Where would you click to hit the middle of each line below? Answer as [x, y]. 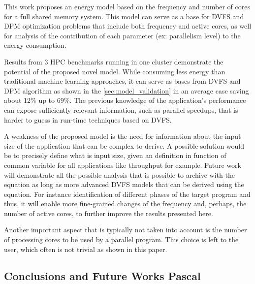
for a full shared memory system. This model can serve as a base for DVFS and [124, 16]
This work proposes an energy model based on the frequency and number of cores [127, 6]
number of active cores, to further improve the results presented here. [109, 213]
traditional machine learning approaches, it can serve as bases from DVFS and [122, 81]
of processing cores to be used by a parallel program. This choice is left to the [121, 239]
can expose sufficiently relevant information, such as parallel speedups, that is [121, 110]
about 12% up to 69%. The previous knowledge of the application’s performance [125, 100]
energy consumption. [35, 45]
